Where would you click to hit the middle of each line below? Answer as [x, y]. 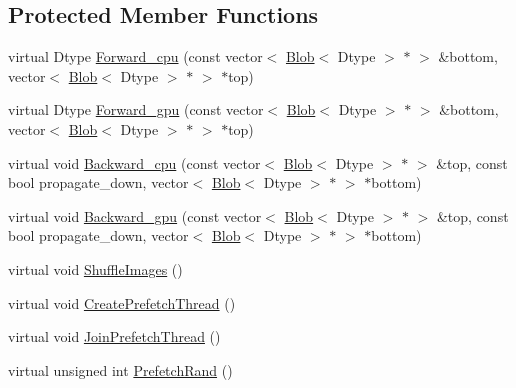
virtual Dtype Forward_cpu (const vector [135, 56]
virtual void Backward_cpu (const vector [134, 162]
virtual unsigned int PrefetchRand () [120, 369]
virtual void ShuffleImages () [95, 268]
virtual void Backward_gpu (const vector [135, 215]
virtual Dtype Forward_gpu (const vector [136, 109]
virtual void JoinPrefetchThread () [114, 336]
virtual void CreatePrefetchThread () [122, 302]
